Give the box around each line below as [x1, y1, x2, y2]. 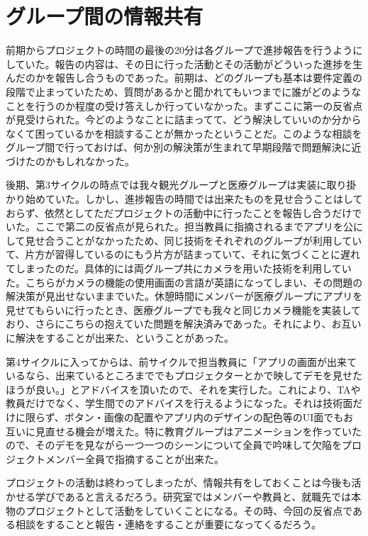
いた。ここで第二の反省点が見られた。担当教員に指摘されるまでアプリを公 [6, 219, 353, 234]
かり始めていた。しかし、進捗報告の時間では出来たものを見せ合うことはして [6, 191, 363, 206]
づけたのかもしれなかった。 [6, 153, 135, 168]
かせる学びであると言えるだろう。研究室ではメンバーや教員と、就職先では [6, 488, 352, 503]
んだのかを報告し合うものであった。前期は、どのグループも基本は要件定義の [6, 70, 363, 85]
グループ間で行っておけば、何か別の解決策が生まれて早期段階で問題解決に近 [6, 140, 362, 155]
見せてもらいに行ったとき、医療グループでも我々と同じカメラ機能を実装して [6, 302, 362, 317]
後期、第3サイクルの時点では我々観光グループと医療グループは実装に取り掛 [6, 177, 357, 192]
